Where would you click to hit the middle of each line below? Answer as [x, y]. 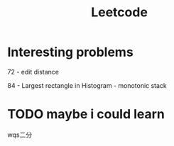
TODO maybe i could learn [86, 114]
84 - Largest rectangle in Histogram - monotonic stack [87, 85]
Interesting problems [70, 52]
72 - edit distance [33, 72]
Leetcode [119, 12]
